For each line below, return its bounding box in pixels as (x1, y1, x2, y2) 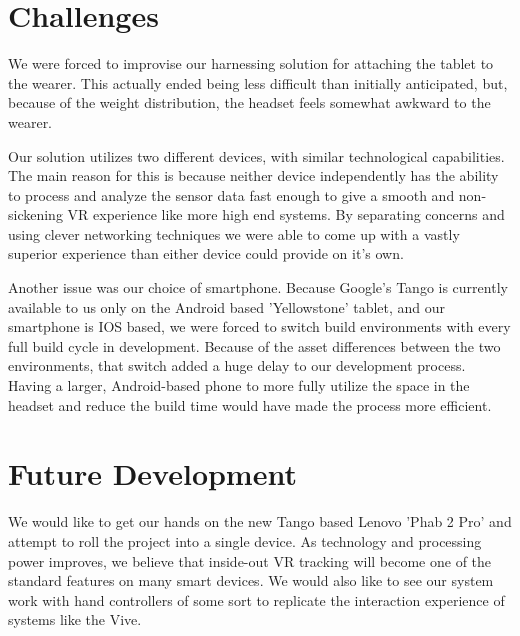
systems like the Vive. (8, 609, 142, 630)
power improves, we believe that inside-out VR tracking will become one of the (8, 550, 492, 571)
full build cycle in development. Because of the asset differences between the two (8, 335, 501, 356)
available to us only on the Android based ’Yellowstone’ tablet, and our (8, 296, 446, 317)
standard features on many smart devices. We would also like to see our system (8, 570, 494, 591)
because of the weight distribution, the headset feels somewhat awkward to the (8, 92, 491, 113)
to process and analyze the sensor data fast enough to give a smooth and (8, 184, 455, 205)
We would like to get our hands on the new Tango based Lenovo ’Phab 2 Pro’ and (8, 511, 512, 532)
